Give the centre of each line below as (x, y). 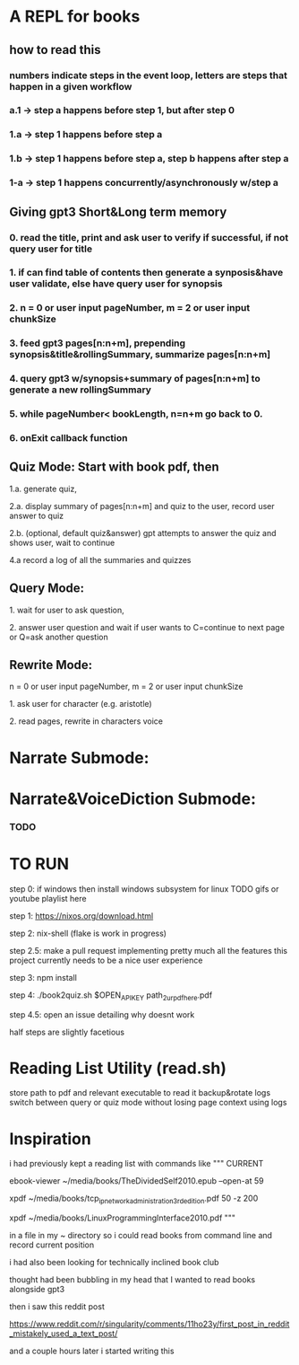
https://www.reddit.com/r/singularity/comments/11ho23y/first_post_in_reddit (149, 1324)
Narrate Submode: (79, 757)
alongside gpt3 (37, 1290)
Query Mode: (47, 589)
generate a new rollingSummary (81, 390)
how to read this (55, 50)
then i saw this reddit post (57, 1307)
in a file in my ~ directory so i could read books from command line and (141, 1236)
